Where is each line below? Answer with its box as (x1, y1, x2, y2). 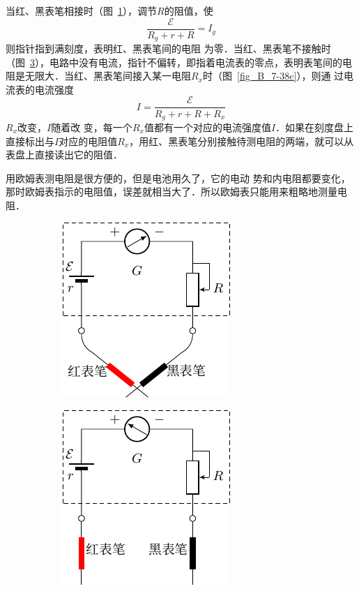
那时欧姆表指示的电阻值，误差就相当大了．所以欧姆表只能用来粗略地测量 (6, 184, 337, 199)
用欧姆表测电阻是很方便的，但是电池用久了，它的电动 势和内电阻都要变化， (6, 170, 351, 185)
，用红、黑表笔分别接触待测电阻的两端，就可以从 (129, 133, 354, 148)
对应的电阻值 (59, 133, 118, 148)
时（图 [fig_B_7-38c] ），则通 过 (203, 68, 344, 83)
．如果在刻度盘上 (275, 120, 354, 134)
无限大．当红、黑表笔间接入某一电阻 (24, 68, 191, 83)
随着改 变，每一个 (51, 120, 132, 134)
